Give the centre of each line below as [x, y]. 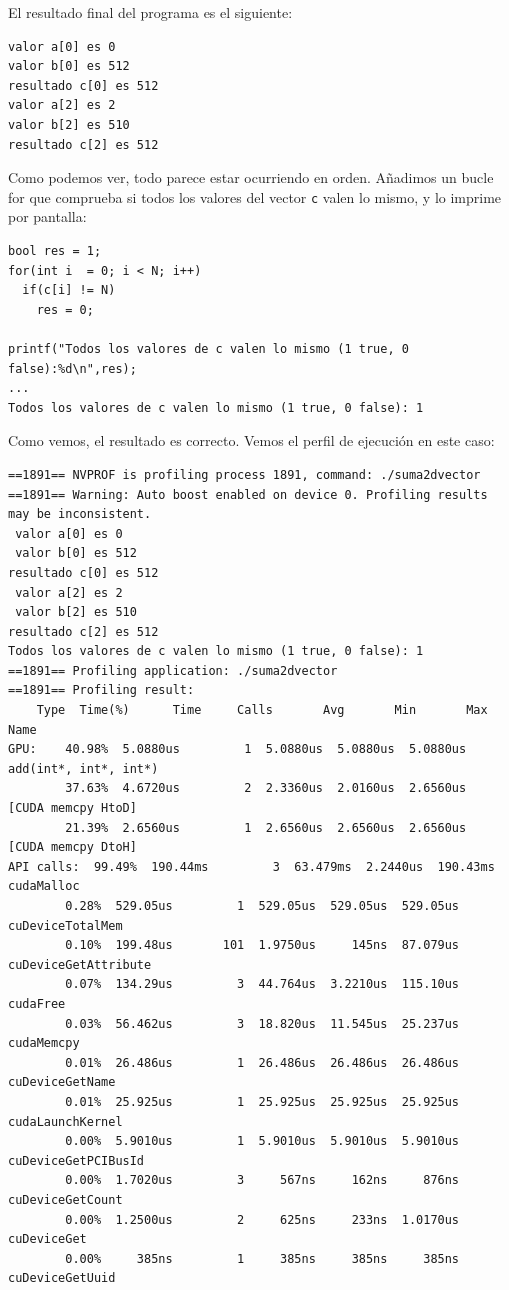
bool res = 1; [55, 251]
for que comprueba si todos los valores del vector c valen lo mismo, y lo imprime [255, 196]
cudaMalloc [44, 886]
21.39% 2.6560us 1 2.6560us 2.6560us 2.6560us [266, 827]
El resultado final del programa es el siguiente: [150, 12]
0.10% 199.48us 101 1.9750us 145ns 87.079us [262, 945]
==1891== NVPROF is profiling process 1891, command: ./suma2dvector [244, 474]
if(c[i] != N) [69, 290]
